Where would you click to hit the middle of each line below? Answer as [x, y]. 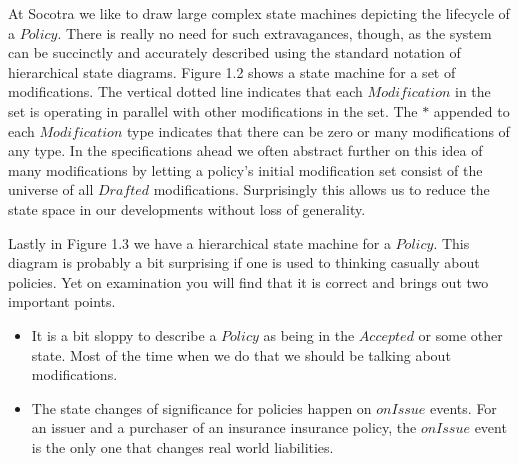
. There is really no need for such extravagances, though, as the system [274, 32]
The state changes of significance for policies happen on [201, 407]
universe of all [51, 189]
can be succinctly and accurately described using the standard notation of [234, 52]
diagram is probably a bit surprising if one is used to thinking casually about [244, 262]
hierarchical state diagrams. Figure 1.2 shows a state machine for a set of [232, 71]
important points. [62, 301]
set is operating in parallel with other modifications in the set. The [213, 110]
